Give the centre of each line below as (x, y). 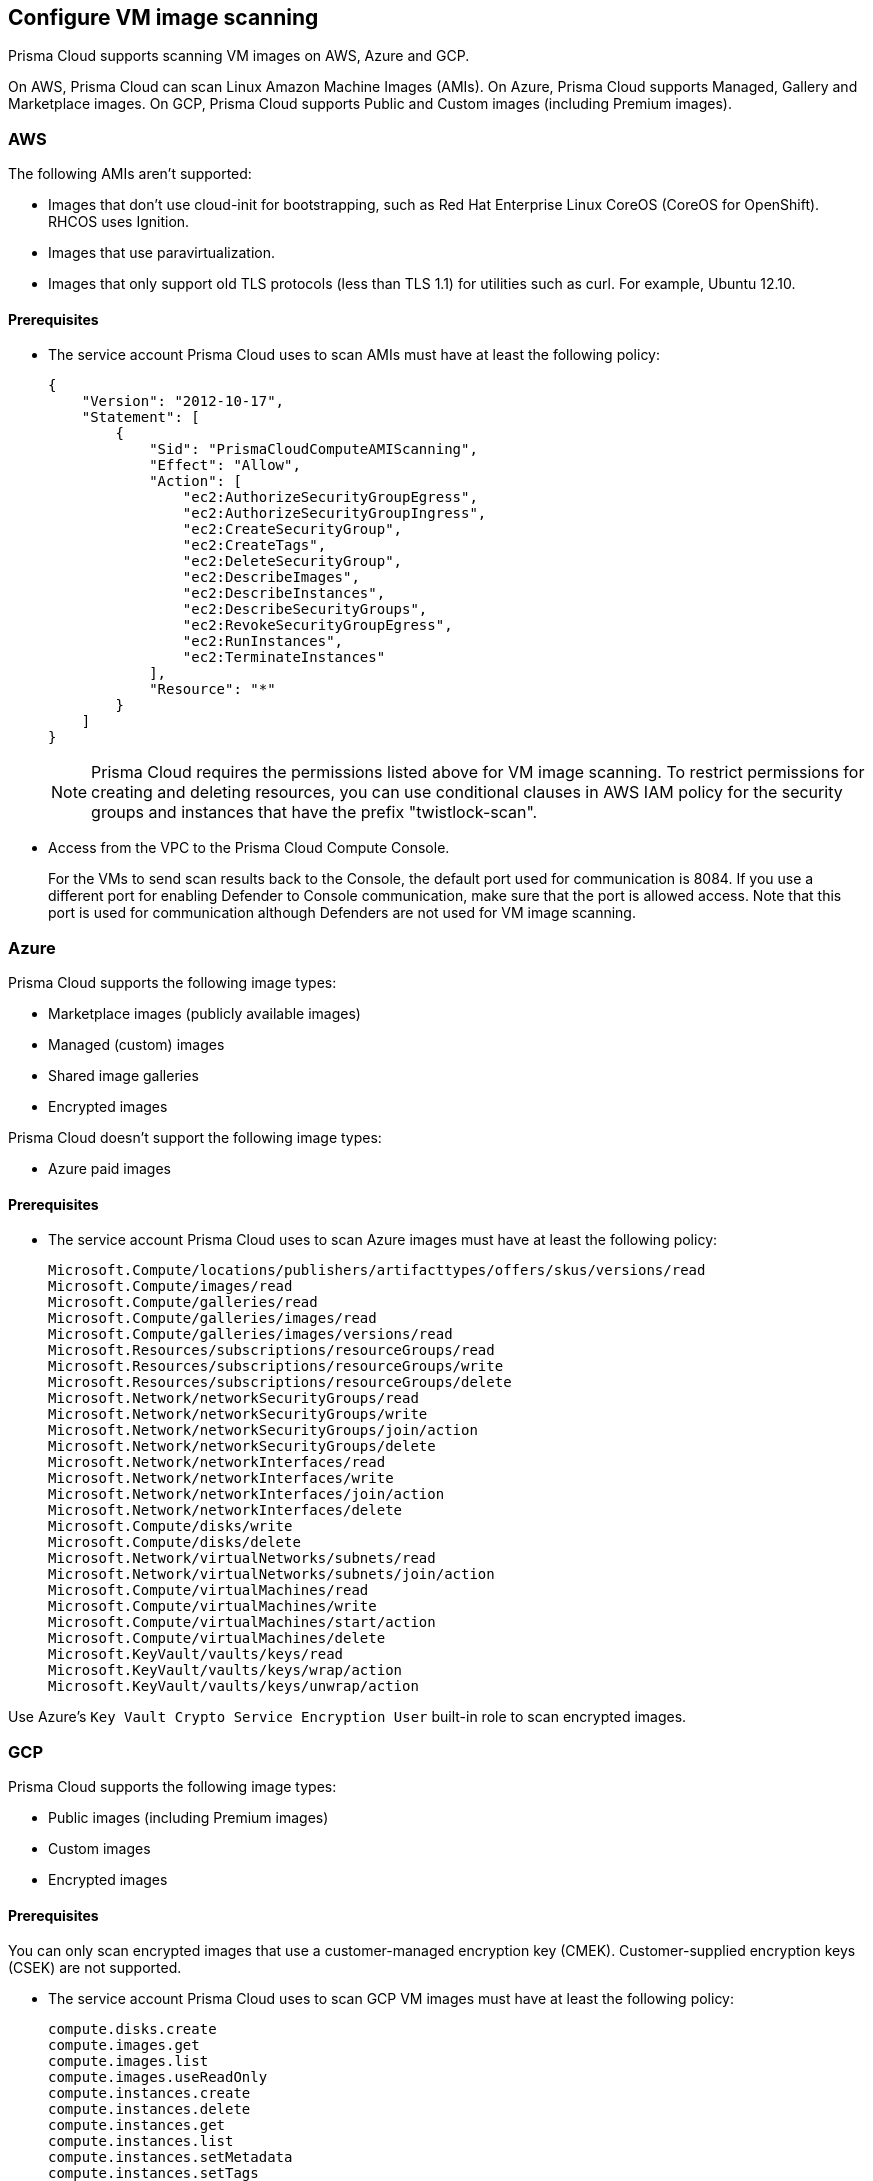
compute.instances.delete (149, 2109)
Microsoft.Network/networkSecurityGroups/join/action (263, 1430)
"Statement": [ (140, 417)
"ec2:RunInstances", (263, 641)
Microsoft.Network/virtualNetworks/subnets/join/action (271, 1574)
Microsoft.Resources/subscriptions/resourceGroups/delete (280, 1382)
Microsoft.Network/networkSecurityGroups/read (233, 1398)
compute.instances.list (141, 2141)
